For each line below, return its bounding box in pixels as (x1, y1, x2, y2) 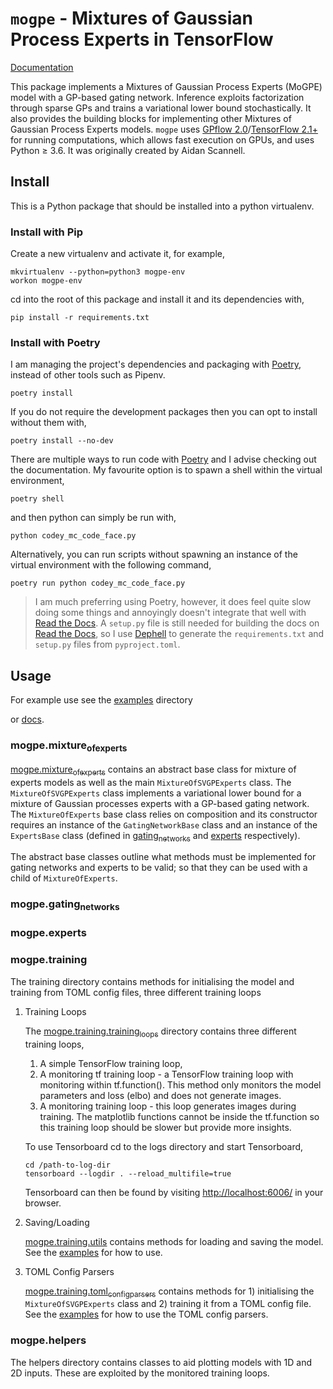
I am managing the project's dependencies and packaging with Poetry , (10, 358, 302, 371)
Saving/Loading (24, 1216, 90, 1228)
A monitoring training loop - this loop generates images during (39, 1100, 297, 1112)
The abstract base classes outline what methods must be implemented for (10, 851, 317, 863)
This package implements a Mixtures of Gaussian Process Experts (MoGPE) (10, 80, 323, 92)
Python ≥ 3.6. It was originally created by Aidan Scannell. (10, 144, 246, 156)
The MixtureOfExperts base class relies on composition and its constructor (10, 808, 318, 820)
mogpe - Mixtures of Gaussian (10, 7, 253, 30)
